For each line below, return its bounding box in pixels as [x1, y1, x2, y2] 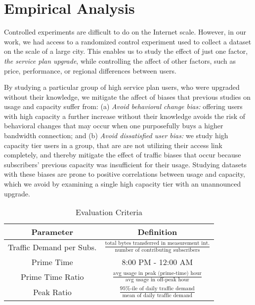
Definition [137, 226, 177, 238]
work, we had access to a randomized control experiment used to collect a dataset [4, 36, 252, 46]
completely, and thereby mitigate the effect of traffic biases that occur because [4, 150, 241, 160]
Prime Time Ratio [20, 270, 84, 282]
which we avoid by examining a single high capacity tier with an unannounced [4, 179, 241, 189]
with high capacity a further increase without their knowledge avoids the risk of [4, 111, 246, 121]
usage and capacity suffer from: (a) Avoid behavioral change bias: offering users [4, 101, 243, 112]
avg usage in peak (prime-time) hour [113, 270, 202, 276]
